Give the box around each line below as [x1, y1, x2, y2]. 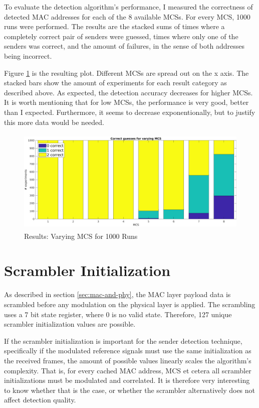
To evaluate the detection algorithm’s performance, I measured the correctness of [4, 2, 253, 12]
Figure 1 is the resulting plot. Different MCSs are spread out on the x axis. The [4, 67, 249, 78]
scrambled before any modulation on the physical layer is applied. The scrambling [4, 299, 255, 309]
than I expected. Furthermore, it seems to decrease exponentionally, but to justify [4, 106, 255, 117]
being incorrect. [4, 50, 52, 61]
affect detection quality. [4, 394, 76, 405]
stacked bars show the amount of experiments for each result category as [4, 77, 227, 88]
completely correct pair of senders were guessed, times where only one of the [4, 31, 238, 41]
